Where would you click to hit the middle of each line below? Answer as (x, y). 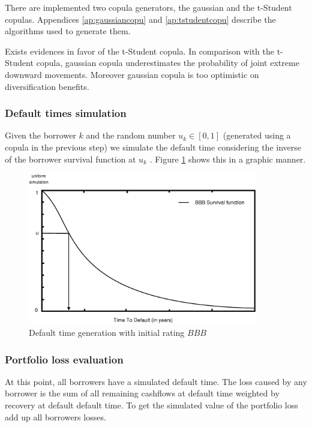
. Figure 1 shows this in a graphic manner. (228, 159)
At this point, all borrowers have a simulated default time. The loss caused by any (156, 381)
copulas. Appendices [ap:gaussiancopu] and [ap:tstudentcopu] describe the (140, 19)
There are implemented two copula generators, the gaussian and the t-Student (148, 7)
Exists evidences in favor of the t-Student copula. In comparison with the (139, 51)
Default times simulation (66, 113)
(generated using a (257, 135)
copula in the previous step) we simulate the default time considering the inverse (153, 147)
